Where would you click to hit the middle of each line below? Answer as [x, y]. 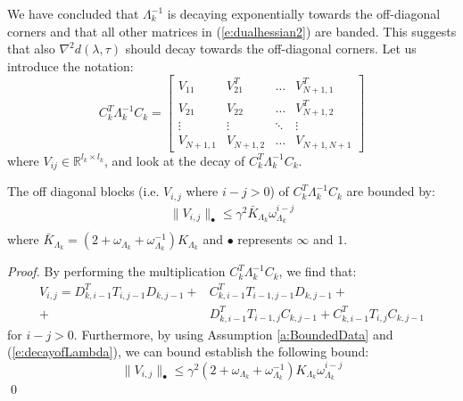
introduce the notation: [70, 65]
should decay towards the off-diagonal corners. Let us [271, 49]
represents [265, 239]
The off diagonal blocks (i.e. [83, 191]
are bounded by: [391, 191]
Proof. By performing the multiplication [116, 271]
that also [31, 49]
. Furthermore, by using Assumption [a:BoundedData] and [233, 334]
